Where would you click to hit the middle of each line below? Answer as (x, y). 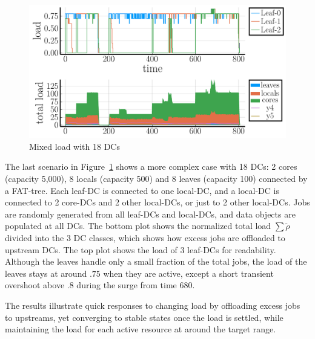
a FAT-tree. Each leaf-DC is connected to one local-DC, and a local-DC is (142, 190)
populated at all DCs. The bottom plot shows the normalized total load (138, 226)
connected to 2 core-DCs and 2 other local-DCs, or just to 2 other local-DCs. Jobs (157, 202)
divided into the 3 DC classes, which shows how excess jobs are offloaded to (145, 238)
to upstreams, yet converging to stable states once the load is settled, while (144, 317)
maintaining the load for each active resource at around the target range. (141, 329)
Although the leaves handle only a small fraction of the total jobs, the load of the (156, 261)
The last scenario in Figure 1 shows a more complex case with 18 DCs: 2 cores (151, 166)
